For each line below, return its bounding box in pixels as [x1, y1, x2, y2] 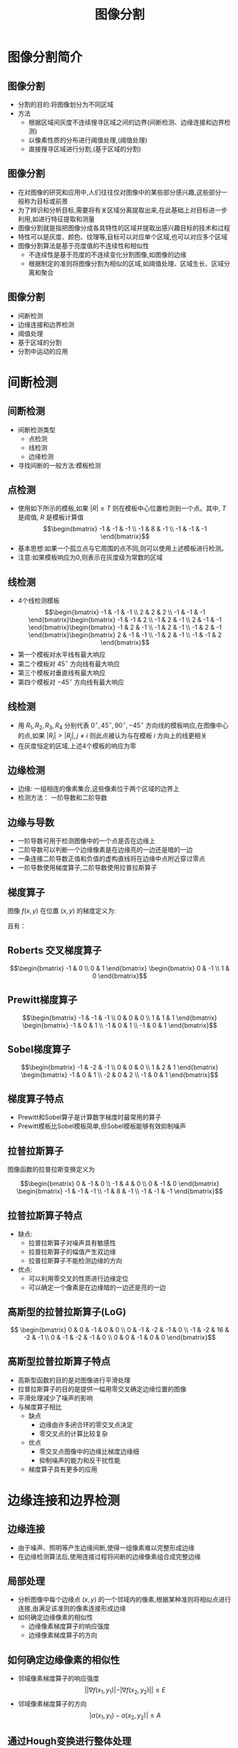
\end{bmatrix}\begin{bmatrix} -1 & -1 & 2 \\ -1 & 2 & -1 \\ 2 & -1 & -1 [28, 615, 222, 624]
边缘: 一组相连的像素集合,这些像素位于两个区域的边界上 [17, 784, 180, 793]
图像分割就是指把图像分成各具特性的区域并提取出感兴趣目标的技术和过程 [17, 223, 230, 232]
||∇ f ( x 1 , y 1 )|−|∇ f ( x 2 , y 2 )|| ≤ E [84, 1686, 166, 1696]
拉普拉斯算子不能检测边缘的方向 [28, 1256, 123, 1264]
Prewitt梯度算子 [7, 994, 78, 1006]
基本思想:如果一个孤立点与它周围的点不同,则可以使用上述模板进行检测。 [17, 544, 228, 553]
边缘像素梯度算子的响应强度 [28, 1622, 110, 1630]
